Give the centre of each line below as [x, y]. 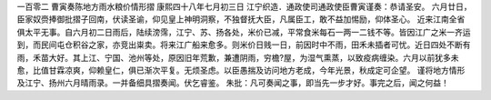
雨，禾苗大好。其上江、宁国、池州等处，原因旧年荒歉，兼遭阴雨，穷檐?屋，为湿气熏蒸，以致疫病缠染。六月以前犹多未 [238, 57]
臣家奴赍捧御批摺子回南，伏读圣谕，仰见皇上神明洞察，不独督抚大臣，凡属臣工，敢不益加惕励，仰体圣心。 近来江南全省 [241, 19]
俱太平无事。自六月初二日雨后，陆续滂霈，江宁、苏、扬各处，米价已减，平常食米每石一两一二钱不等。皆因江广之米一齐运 [244, 32]
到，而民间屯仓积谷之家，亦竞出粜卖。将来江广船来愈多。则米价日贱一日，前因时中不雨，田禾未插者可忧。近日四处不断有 [244, 45]
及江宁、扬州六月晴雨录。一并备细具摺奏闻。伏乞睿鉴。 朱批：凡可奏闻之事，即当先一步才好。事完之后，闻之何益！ [233, 83]
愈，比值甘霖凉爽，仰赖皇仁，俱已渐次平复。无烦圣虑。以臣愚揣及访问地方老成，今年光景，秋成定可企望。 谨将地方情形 [241, 70]
